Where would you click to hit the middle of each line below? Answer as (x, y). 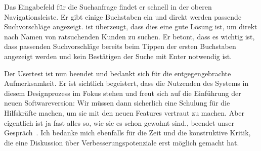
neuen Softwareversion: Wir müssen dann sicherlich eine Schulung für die (117, 103)
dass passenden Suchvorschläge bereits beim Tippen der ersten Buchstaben (120, 46)
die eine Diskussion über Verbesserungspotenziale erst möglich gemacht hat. (122, 142)
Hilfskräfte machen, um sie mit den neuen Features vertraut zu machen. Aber (124, 112)
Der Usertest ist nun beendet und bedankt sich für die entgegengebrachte (118, 73)
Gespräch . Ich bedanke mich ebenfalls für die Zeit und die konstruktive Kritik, (127, 133)
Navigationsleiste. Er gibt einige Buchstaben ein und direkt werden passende (123, 16)
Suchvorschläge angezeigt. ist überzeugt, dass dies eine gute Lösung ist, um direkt (131, 27)
